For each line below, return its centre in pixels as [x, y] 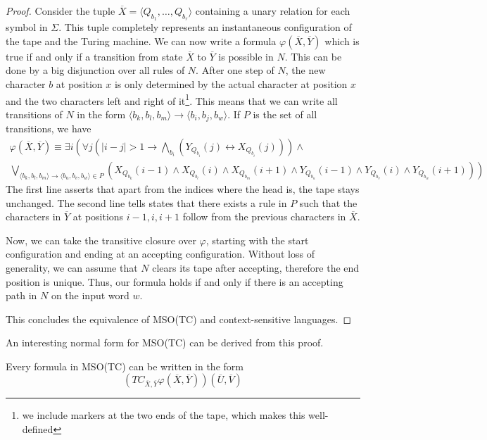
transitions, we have [49, 128]
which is [342, 40]
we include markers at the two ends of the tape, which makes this [164, 415]
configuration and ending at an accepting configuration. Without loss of [160, 254]
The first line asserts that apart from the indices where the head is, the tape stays [183, 188]
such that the [328, 202]
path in [21, 295]
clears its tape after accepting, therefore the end [256, 267]
